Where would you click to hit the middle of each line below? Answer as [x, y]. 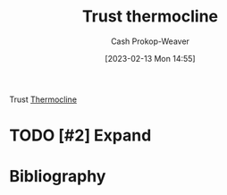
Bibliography [58, 177]
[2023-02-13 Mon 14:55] [150, 58]
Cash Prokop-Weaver [150, 41]
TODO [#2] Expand [80, 136]
